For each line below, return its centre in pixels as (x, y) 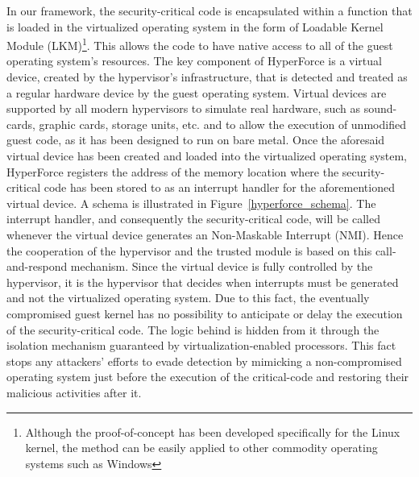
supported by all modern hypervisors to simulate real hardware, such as (184, 108)
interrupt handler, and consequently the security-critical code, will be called (193, 219)
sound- (380, 108)
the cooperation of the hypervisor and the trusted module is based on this (189, 250)
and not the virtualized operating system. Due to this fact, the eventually (188, 298)
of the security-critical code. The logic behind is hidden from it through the (193, 329)
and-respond (37, 266)
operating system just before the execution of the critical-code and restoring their (208, 377)
